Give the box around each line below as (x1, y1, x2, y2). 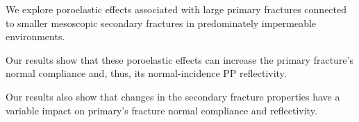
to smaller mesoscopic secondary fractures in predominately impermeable (6, 15, 317, 30)
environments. (6, 29, 65, 44)
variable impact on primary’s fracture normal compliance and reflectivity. (6, 103, 317, 117)
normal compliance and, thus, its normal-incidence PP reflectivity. (6, 66, 287, 80)
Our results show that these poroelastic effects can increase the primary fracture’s (6, 52, 353, 67)
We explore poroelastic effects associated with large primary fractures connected (6, 2, 347, 16)
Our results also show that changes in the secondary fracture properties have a (6, 89, 340, 103)
